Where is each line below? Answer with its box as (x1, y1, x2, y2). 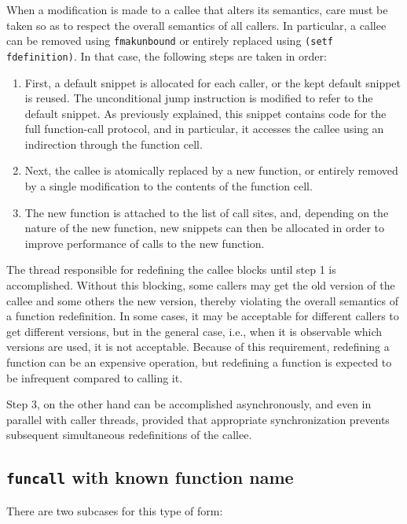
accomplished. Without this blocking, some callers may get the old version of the (6, 277, 395, 293)
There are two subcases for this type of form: (6, 502, 223, 518)
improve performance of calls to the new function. (24, 234, 265, 251)
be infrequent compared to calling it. (6, 369, 183, 386)
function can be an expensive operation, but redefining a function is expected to (6, 354, 392, 370)
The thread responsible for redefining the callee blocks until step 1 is (6, 261, 336, 278)
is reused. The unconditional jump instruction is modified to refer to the (24, 90, 373, 106)
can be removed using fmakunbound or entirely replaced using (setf (6, 32, 333, 49)
